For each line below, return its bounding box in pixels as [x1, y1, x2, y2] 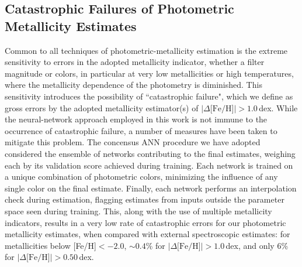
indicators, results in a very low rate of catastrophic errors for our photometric [5, 216, 286, 228]
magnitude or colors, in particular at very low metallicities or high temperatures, [5, 67, 294, 79]
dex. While [259, 101, 298, 114]
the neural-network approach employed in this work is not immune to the [5, 113, 268, 125]
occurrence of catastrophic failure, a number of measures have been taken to [5, 124, 277, 136]
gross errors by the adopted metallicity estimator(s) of [5, 101, 199, 114]
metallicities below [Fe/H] [5, 239, 96, 251]
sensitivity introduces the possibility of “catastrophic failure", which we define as [5, 90, 293, 102]
